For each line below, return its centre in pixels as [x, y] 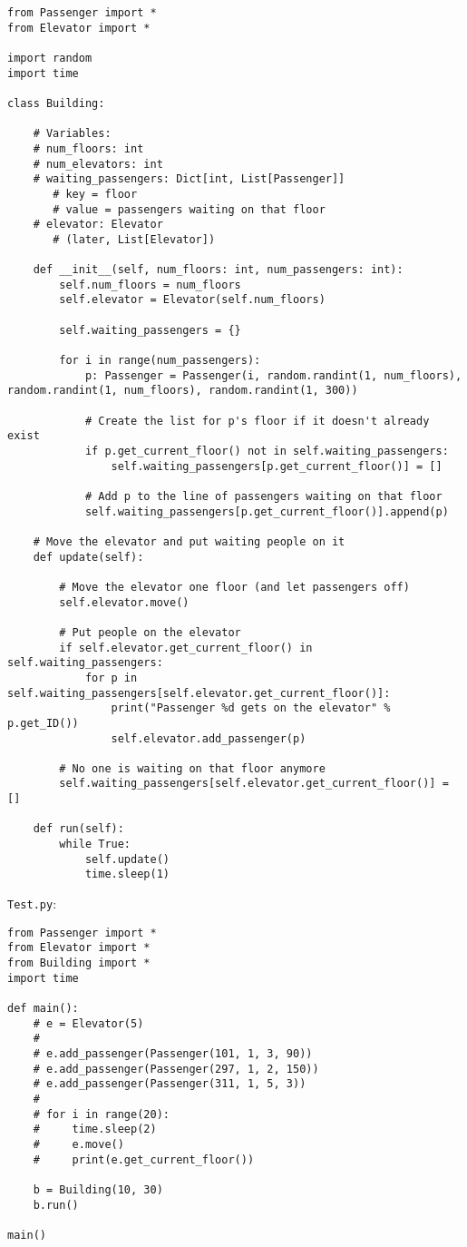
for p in [111, 678]
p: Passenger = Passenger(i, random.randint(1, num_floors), [273, 375]
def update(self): [88, 557]
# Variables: [72, 134]
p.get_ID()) [43, 723]
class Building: [56, 103]
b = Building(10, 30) [98, 1189]
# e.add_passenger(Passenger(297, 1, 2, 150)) [176, 1069]
